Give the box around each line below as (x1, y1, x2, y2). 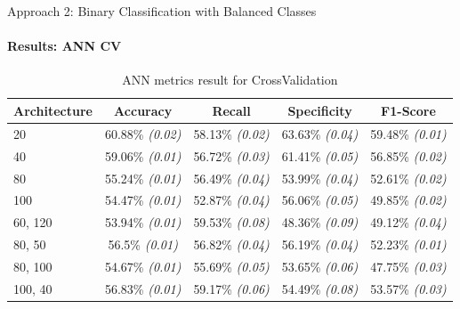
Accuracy (114, 101, 173, 119)
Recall (212, 101, 251, 119)
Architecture (13, 101, 93, 119)
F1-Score (381, 101, 436, 119)
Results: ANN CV (7, 37, 122, 55)
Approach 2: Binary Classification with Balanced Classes (7, 2, 317, 20)
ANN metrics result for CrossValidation (122, 70, 338, 89)
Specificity (287, 101, 352, 119)
